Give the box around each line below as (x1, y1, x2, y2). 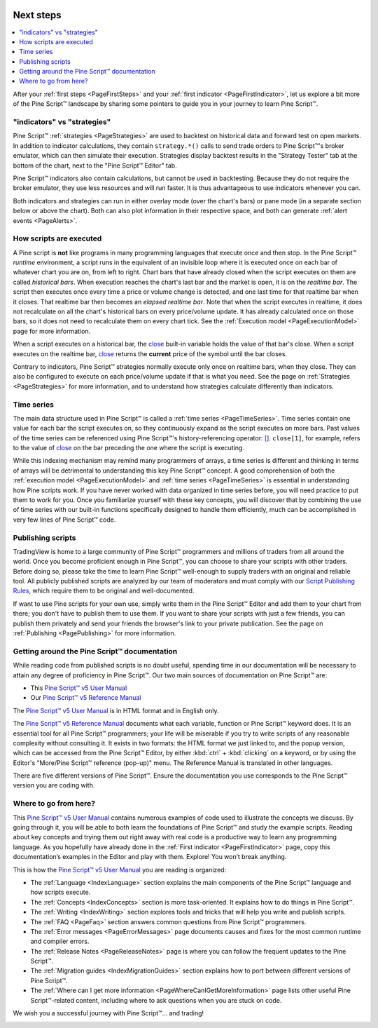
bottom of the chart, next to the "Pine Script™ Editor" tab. (13, 161, 178, 170)
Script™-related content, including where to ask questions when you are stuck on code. (30, 996, 282, 1004)
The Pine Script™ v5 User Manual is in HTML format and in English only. (13, 706, 219, 715)
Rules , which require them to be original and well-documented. (13, 586, 195, 595)
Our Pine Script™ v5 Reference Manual (30, 694, 141, 702)
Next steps (13, 9, 62, 21)
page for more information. (13, 327, 91, 335)
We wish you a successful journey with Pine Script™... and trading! (13, 1009, 204, 1017)
